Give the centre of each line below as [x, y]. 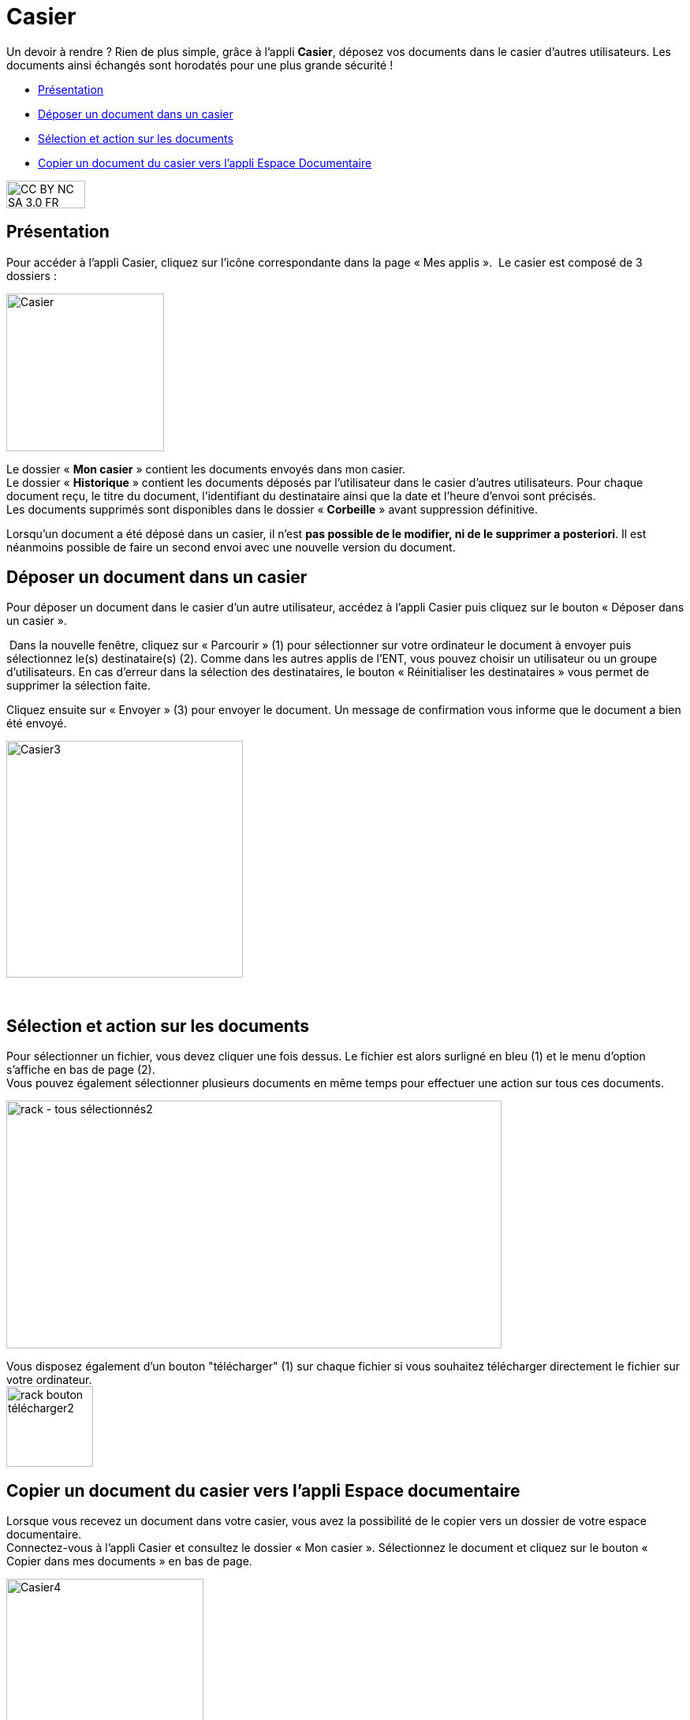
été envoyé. [37, 724]
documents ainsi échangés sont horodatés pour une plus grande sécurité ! [200, 65]
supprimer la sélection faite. [78, 686]
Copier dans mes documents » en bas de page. [129, 1561]
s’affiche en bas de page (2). [81, 1070]
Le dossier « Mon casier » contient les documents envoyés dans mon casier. [206, 469]
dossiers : [32, 275]
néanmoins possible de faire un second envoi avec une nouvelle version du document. [231, 547]
